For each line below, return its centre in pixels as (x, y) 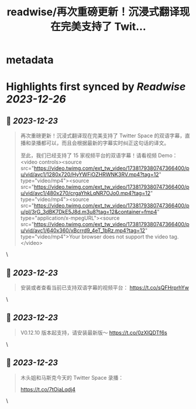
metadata (30, 60)
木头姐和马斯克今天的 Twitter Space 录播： (72, 377)
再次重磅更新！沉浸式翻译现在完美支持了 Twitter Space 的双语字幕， (103, 136)
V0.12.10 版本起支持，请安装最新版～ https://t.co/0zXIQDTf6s (94, 332)
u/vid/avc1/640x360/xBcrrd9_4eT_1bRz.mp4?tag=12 (82, 231)
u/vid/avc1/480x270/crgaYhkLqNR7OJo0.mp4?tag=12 (85, 193)
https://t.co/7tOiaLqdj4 (48, 389)
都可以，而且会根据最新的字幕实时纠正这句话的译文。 (105, 143)
